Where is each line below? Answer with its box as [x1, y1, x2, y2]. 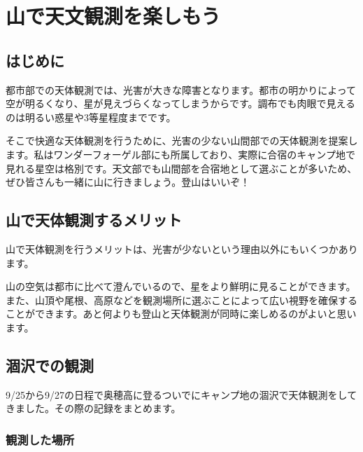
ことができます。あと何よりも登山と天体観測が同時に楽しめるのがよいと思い [6, 306, 357, 321]
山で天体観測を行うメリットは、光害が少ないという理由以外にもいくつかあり [6, 241, 358, 256]
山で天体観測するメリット [6, 209, 182, 231]
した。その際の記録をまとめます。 [24, 401, 181, 416]
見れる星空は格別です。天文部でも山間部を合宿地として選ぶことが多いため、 [6, 160, 357, 175]
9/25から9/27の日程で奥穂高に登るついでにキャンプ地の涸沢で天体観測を [6, 387, 338, 402]
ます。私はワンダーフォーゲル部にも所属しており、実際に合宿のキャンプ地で [6, 146, 355, 161]
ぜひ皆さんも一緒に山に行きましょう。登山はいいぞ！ [6, 174, 250, 189]
